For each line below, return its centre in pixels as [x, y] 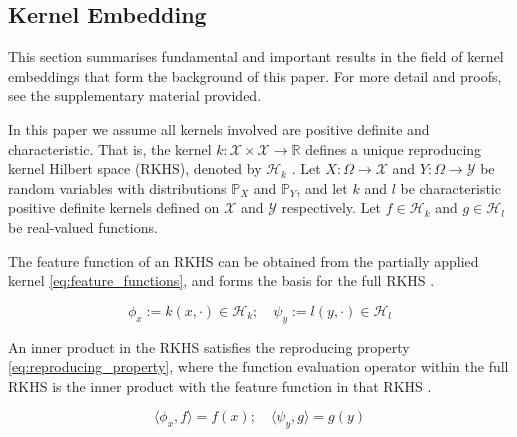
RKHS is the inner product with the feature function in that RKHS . [220, 385]
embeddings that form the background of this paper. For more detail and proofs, [255, 75]
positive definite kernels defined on [114, 207]
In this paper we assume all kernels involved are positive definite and [219, 128]
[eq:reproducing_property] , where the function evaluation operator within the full [258, 366]
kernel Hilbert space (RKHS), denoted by [135, 168]
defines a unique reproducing [393, 148]
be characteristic [450, 187]
